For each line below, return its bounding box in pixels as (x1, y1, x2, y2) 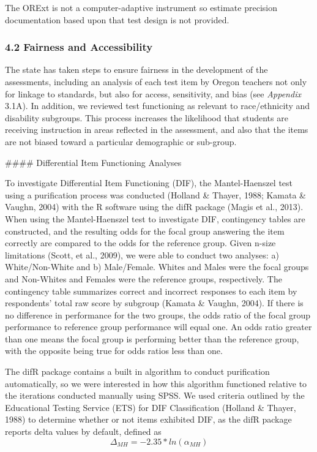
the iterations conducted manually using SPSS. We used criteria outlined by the (5, 389, 305, 402)
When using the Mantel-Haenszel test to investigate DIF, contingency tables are (5, 212, 305, 225)
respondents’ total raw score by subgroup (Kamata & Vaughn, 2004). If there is (5, 296, 304, 309)
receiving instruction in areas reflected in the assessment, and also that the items (5, 123, 308, 136)
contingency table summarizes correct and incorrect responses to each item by (5, 284, 297, 297)
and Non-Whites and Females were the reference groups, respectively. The (5, 272, 282, 285)
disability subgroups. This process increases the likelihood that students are (5, 111, 288, 124)
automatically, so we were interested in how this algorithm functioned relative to (5, 377, 307, 390)
